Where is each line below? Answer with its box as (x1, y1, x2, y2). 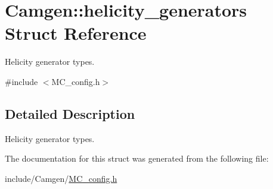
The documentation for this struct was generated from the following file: (5, 152, 269, 165)
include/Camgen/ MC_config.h (5, 172, 117, 184)
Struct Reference (5, 21, 147, 45)
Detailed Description (5, 104, 135, 122)
